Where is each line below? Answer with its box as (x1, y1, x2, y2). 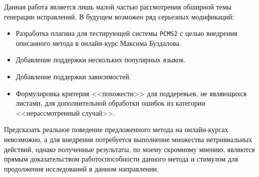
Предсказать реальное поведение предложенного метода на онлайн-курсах (4, 124, 229, 135)
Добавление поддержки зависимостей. (15, 71, 131, 82)
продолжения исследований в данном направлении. (4, 163, 159, 174)
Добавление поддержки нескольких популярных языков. (15, 54, 186, 65)
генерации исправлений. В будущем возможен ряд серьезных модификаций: (4, 11, 234, 21)
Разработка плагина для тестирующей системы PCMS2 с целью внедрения (15, 28, 238, 38)
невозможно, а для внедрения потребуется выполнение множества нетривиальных (4, 134, 253, 144)
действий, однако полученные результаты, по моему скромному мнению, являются (4, 144, 255, 154)
